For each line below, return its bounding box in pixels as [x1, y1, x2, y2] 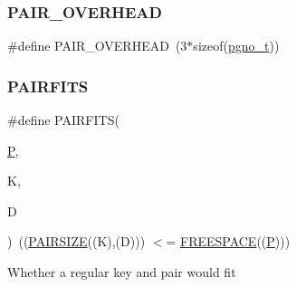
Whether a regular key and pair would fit [7, 263, 236, 281]
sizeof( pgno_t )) [193, 36, 280, 55]
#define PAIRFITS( [7, 110, 119, 129]
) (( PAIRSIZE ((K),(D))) [7, 232, 146, 251]
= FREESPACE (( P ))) [166, 232, 291, 251]
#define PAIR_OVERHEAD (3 [7, 36, 187, 55]
